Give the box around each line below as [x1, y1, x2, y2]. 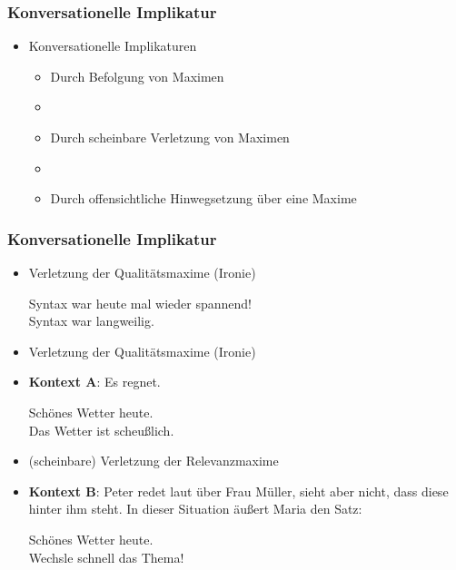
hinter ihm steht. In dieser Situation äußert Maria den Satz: [28, 499, 362, 518]
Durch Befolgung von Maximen [50, 66, 224, 85]
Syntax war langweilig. [28, 311, 154, 330]
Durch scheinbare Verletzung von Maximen [50, 128, 290, 146]
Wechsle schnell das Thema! [28, 547, 184, 566]
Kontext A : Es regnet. [28, 372, 161, 391]
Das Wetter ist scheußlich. [28, 420, 174, 439]
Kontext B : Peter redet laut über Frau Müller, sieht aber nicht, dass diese [28, 481, 449, 500]
